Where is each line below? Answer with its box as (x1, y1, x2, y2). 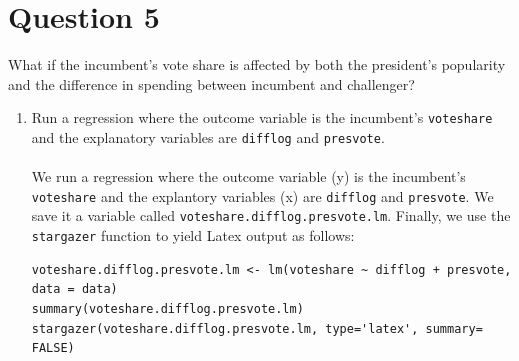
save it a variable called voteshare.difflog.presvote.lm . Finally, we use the (31, 205, 511, 226)
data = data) (31, 282, 118, 297)
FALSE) (31, 341, 75, 356)
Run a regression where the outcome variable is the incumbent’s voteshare (31, 107, 493, 128)
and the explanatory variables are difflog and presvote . (31, 126, 385, 147)
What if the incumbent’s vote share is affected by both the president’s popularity (8, 54, 506, 75)
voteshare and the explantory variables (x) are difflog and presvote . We (31, 185, 494, 206)
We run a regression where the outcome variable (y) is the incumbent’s (31, 166, 466, 187)
